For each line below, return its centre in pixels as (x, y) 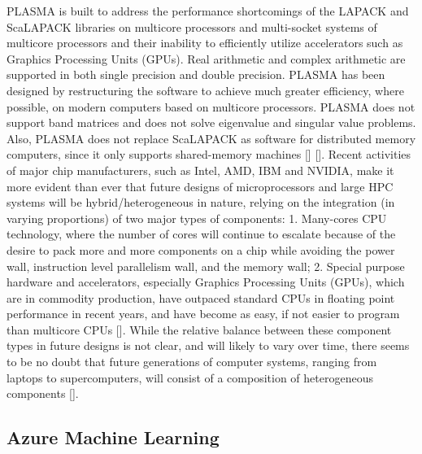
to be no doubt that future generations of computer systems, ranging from (192, 362)
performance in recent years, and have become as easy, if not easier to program (203, 314)
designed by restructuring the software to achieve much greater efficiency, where (205, 90)
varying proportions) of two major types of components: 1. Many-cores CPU (197, 218)
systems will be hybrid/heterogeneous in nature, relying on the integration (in (201, 202)
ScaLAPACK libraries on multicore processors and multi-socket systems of (192, 26)
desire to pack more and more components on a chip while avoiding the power (201, 249)
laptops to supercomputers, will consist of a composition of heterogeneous (190, 377)
